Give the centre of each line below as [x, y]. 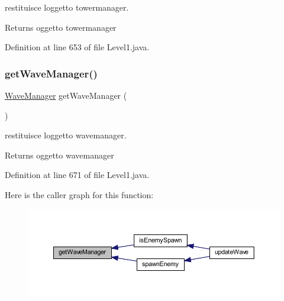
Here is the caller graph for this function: [79, 194]
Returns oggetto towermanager [61, 27]
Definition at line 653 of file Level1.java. [77, 47]
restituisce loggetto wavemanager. [66, 135]
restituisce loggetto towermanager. [67, 7]
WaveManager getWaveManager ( [66, 95]
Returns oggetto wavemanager [59, 155]
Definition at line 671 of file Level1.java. [77, 175]
